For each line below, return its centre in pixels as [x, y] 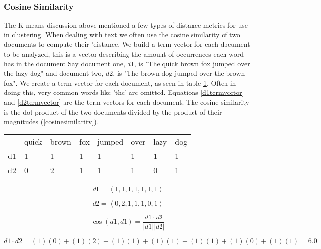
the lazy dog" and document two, [54, 73]
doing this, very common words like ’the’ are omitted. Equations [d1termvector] [124, 92]
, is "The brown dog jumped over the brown [179, 73]
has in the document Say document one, [64, 63]
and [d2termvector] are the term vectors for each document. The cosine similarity [127, 102]
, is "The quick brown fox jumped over [192, 63]
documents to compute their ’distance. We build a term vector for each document [127, 44]
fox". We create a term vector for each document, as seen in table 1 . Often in [120, 82]
